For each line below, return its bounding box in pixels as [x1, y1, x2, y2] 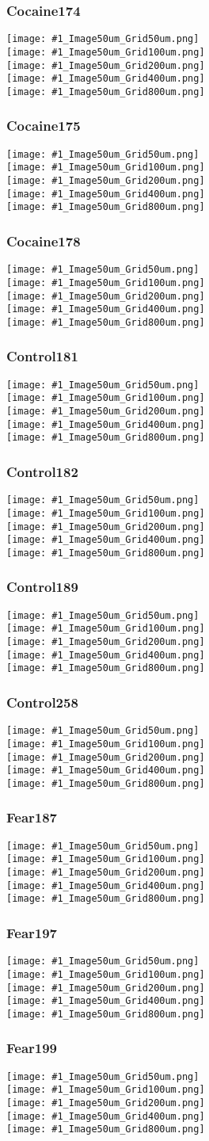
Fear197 [6, 922, 58, 942]
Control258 [6, 692, 78, 712]
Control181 [6, 346, 78, 366]
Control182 [6, 461, 78, 481]
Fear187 [6, 807, 58, 827]
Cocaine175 [6, 116, 81, 135]
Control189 [6, 577, 78, 597]
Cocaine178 [6, 231, 81, 250]
